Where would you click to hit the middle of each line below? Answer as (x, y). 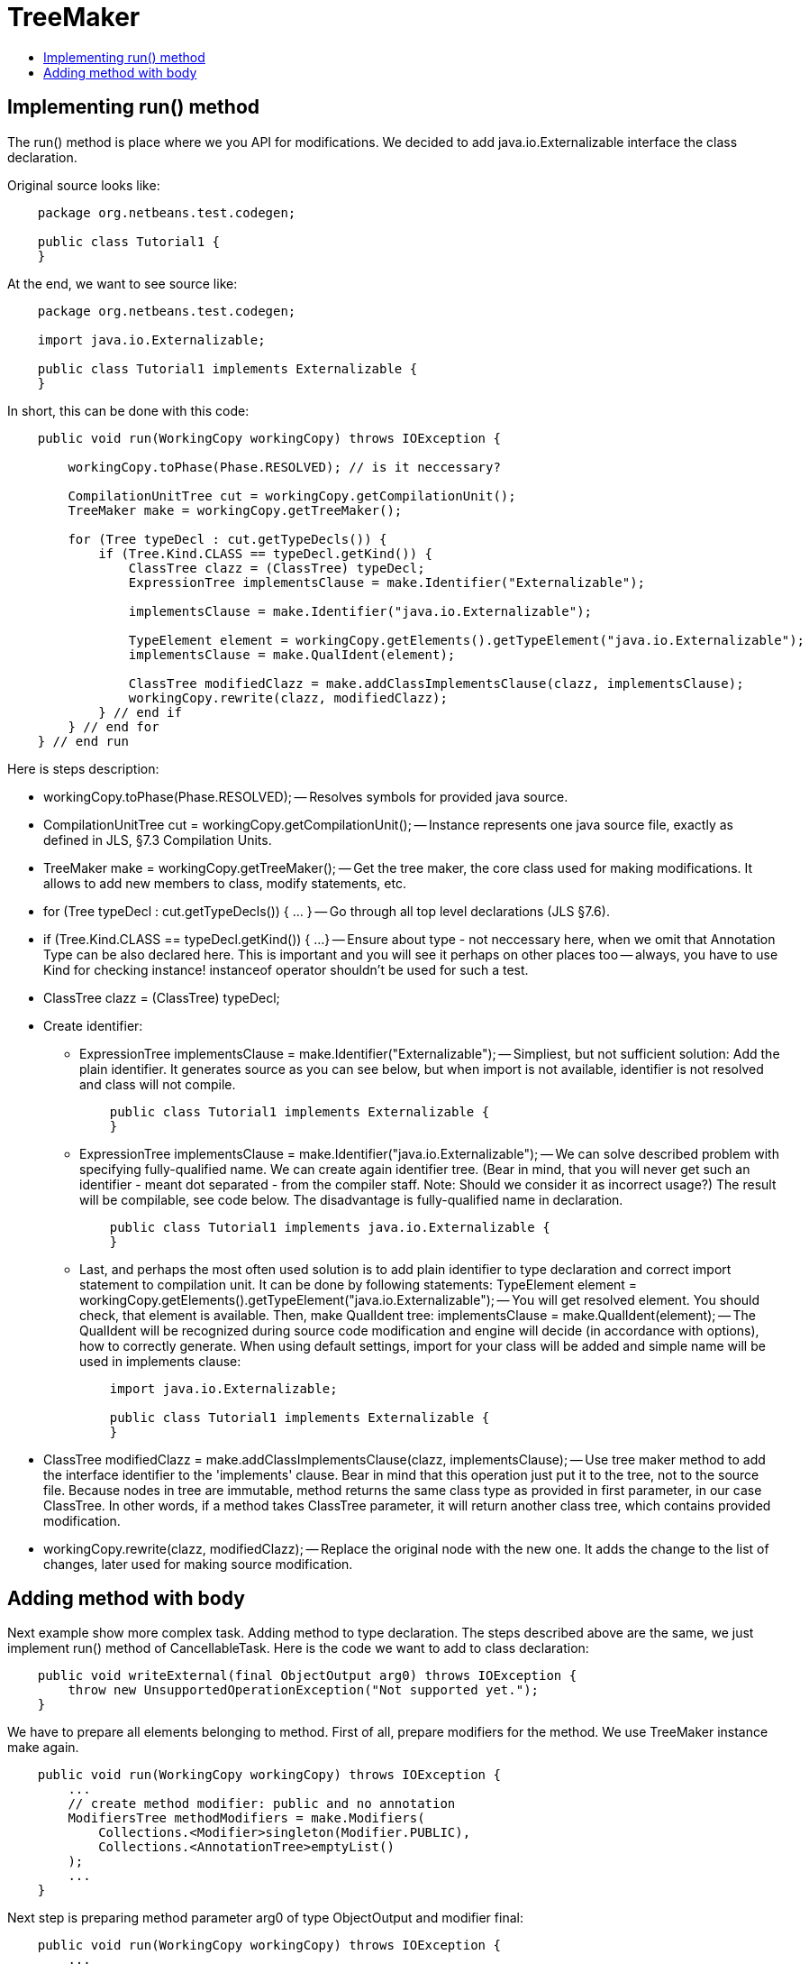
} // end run (83, 741)
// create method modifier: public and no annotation (262, 1804)
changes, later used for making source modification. (198, 1564)
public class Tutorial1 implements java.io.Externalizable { (330, 1227)
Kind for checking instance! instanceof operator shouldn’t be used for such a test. (286, 969)
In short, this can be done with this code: (128, 410)
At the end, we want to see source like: (123, 283)
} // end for (114, 726)
